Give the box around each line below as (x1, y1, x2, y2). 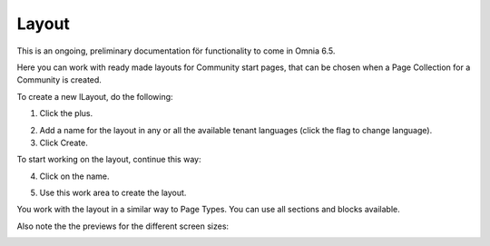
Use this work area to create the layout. (39, 187, 187, 199)
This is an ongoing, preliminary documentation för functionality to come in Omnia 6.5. (16, 45, 336, 56)
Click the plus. (39, 108, 93, 119)
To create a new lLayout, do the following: (16, 91, 173, 102)
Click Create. (39, 137, 88, 148)
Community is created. (16, 74, 102, 85)
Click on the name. (39, 171, 110, 182)
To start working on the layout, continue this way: (16, 154, 201, 165)
